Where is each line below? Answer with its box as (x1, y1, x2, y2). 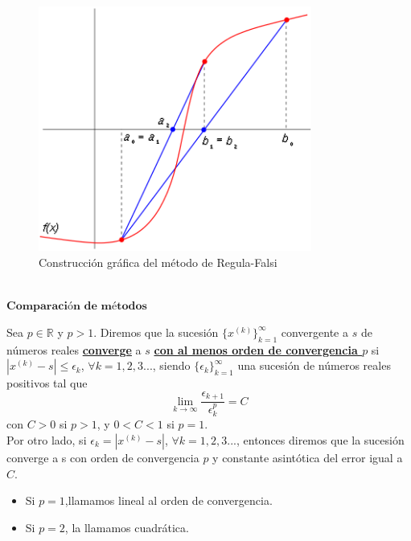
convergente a (281, 323, 348, 340)
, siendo (152, 357, 191, 374)
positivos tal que (6, 375, 88, 391)
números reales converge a (6, 341, 142, 358)
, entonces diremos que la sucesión (236, 431, 405, 448)
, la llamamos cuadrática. (64, 518, 189, 535)
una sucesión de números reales (237, 357, 391, 374)
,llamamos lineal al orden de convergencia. (64, 492, 273, 509)
